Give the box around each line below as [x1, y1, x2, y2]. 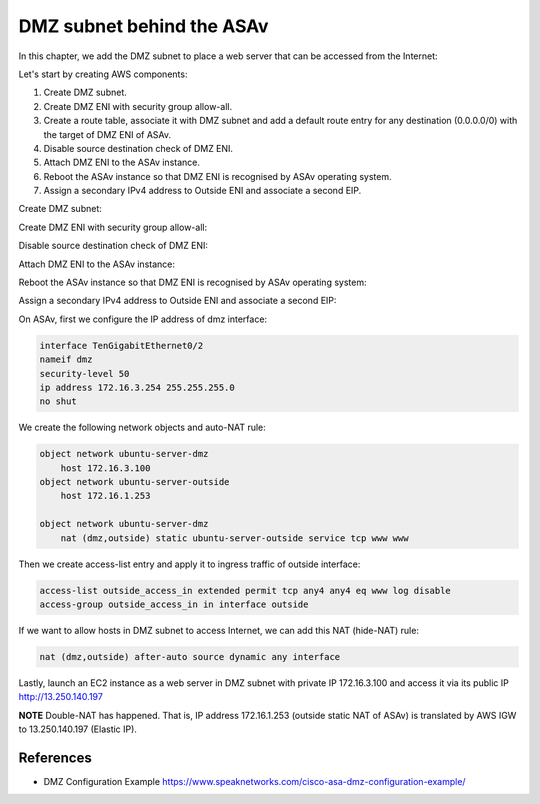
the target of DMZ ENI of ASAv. [43, 128, 172, 140]
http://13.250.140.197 [18, 691, 104, 703]
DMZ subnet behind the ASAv [18, 15, 269, 37]
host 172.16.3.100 [60, 462, 151, 474]
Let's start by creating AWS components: [18, 68, 188, 80]
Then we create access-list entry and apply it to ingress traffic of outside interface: [18, 558, 361, 570]
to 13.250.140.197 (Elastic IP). [18, 723, 137, 735]
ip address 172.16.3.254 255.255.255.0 [39, 381, 235, 393]
